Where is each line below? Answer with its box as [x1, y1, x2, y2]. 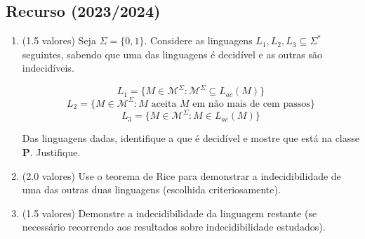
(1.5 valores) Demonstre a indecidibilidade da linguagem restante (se [22, 205, 317, 220]
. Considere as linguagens [144, 33, 253, 48]
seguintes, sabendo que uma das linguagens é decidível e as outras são [22, 46, 323, 61]
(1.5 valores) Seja [22, 33, 96, 48]
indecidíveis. [22, 60, 74, 75]
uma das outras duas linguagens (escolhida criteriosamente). [22, 182, 281, 197]
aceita [151, 98, 177, 109]
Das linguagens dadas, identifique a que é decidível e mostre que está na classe [22, 131, 360, 146]
